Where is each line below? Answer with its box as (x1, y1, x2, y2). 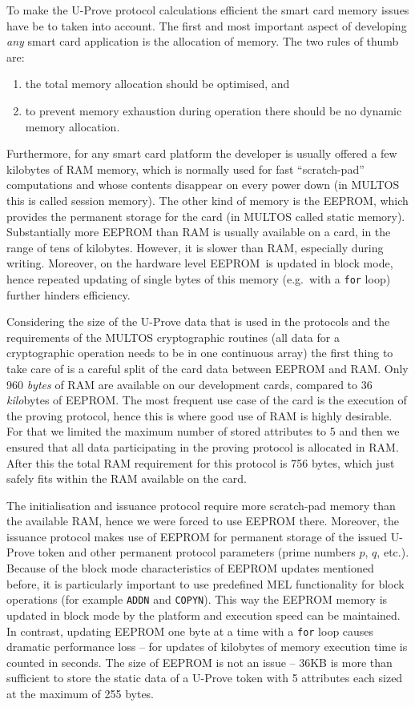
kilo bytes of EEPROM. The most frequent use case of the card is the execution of (6, 392, 407, 408)
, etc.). (377, 544, 409, 560)
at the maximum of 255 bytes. (6, 685, 155, 701)
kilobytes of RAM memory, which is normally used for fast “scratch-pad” (6, 160, 365, 177)
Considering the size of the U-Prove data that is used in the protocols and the (6, 313, 390, 330)
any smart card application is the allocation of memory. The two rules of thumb (6, 33, 399, 50)
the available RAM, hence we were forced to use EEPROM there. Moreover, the (6, 512, 400, 529)
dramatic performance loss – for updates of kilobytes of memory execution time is (6, 638, 408, 655)
